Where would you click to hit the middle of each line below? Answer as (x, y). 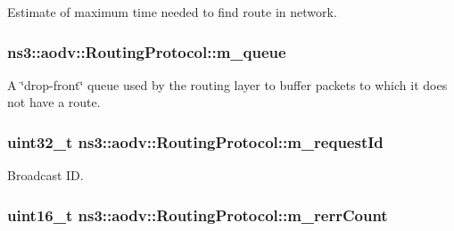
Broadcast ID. (45, 175)
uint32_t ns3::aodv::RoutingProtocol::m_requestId (195, 141)
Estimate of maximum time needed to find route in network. (172, 12)
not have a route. (54, 102)
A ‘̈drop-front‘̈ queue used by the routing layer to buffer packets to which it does (227, 84)
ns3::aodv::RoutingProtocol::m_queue (147, 51)
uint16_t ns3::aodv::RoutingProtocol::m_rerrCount (198, 214)
